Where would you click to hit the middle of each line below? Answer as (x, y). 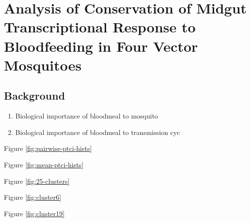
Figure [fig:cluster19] (34, 213)
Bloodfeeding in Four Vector (101, 46)
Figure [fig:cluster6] (33, 197)
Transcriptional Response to (100, 27)
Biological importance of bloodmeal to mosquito (87, 116)
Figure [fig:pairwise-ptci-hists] (48, 148)
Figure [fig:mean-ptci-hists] (44, 164)
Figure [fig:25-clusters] (37, 181)
